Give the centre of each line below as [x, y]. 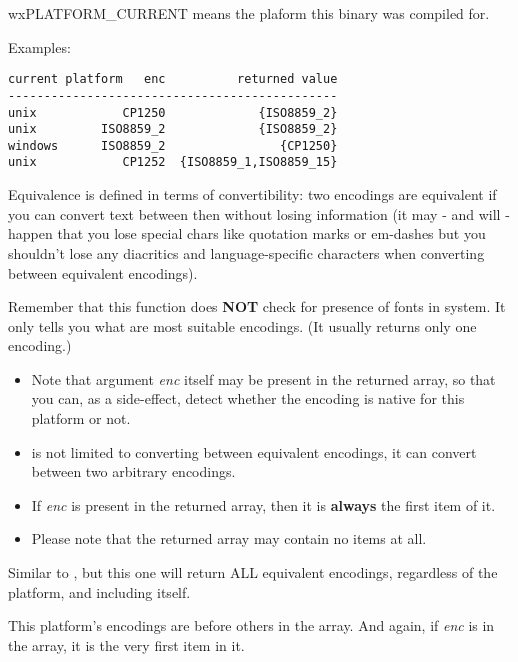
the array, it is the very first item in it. [126, 644]
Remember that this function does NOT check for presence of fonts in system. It [257, 306]
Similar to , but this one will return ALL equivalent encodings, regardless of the [253, 572]
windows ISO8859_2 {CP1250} [173, 145]
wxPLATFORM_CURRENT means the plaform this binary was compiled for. [249, 13]
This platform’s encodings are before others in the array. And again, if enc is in [251, 625]
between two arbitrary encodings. [133, 471]
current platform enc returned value [173, 79]
